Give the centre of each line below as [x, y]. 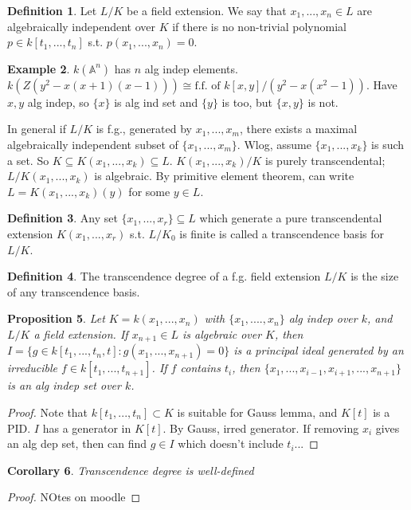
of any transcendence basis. [74, 291]
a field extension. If [81, 333]
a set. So [28, 160]
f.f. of [207, 86]
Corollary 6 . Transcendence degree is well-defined [131, 470]
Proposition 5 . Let [56, 318]
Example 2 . [39, 68]
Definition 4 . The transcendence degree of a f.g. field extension [164, 276]
